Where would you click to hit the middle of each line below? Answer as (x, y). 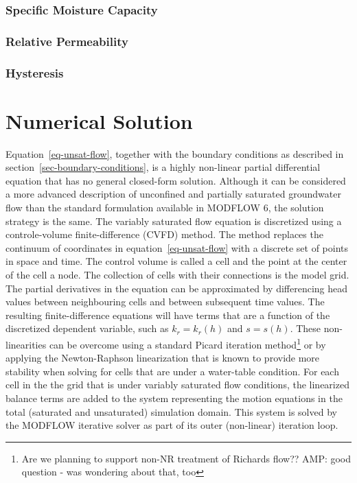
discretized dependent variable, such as (87, 328)
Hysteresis (35, 72)
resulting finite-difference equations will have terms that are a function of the (168, 315)
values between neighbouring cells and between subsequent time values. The (165, 302)
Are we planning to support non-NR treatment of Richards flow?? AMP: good (186, 458)
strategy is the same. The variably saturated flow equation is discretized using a (174, 221)
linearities (26, 344)
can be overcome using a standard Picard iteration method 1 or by (187, 343)
